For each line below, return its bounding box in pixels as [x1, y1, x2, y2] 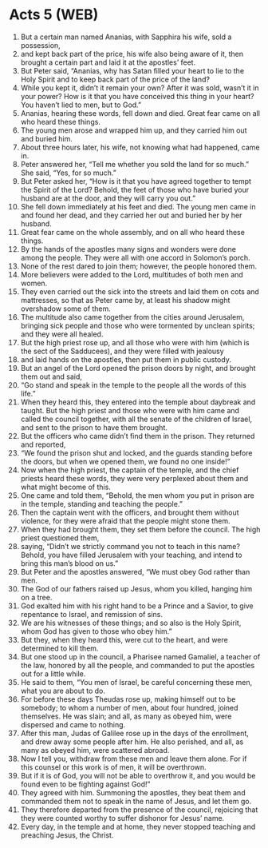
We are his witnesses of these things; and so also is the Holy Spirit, [20, 618, 242, 627]
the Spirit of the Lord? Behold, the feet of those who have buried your [20, 185, 250, 194]
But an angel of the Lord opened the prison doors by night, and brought [20, 363, 256, 372]
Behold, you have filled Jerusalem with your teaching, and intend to [20, 550, 242, 559]
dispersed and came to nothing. [20, 719, 126, 729]
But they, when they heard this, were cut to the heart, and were [20, 635, 228, 644]
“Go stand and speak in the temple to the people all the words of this [20, 380, 246, 389]
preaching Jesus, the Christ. [20, 830, 114, 840]
